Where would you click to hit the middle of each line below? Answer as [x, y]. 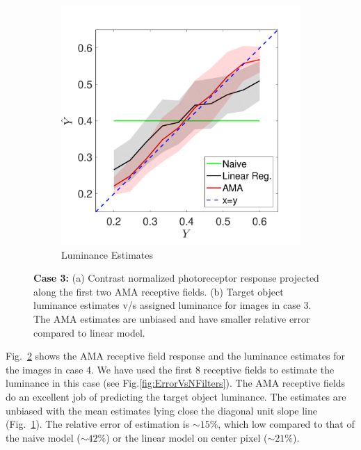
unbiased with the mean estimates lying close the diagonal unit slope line [161, 410]
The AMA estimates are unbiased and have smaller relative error [172, 318]
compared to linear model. [89, 332]
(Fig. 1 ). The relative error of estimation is [98, 424]
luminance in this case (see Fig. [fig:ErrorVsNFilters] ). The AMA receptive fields [176, 383]
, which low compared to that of [286, 424]
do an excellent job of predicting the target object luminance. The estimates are [176, 396]
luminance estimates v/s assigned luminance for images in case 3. [173, 305]
